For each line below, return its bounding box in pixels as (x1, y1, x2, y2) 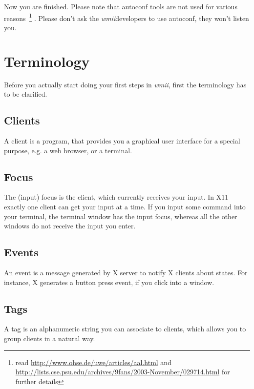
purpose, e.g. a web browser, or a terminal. (4, 145, 132, 155)
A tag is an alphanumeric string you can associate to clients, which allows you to (4, 324, 246, 334)
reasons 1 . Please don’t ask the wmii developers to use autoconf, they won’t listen (4, 11, 249, 23)
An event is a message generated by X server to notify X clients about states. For (4, 267, 248, 277)
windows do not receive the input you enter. (4, 221, 136, 231)
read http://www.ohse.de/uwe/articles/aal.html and (15, 357, 171, 367)
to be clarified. (4, 89, 47, 99)
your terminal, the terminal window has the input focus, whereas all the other (4, 211, 237, 221)
